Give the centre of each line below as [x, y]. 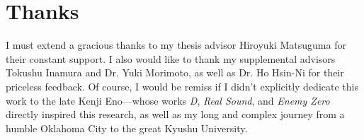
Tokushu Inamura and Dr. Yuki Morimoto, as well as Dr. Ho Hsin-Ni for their [175, 72]
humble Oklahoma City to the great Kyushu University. [127, 128]
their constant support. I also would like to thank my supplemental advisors [171, 58]
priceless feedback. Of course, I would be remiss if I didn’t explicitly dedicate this [182, 86]
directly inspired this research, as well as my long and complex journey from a [175, 114]
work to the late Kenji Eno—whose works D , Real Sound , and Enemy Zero [168, 100]
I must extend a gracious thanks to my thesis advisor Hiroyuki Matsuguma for [176, 45]
